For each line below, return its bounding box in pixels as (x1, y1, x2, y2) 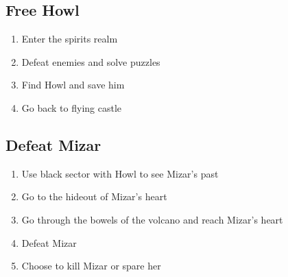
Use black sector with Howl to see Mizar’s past (21, 166, 219, 180)
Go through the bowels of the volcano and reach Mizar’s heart (21, 212, 283, 226)
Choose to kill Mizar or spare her (21, 258, 161, 273)
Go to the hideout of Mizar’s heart (21, 189, 167, 204)
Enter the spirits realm (21, 32, 118, 46)
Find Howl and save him (21, 77, 125, 92)
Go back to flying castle (21, 100, 122, 115)
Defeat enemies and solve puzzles (21, 54, 160, 69)
